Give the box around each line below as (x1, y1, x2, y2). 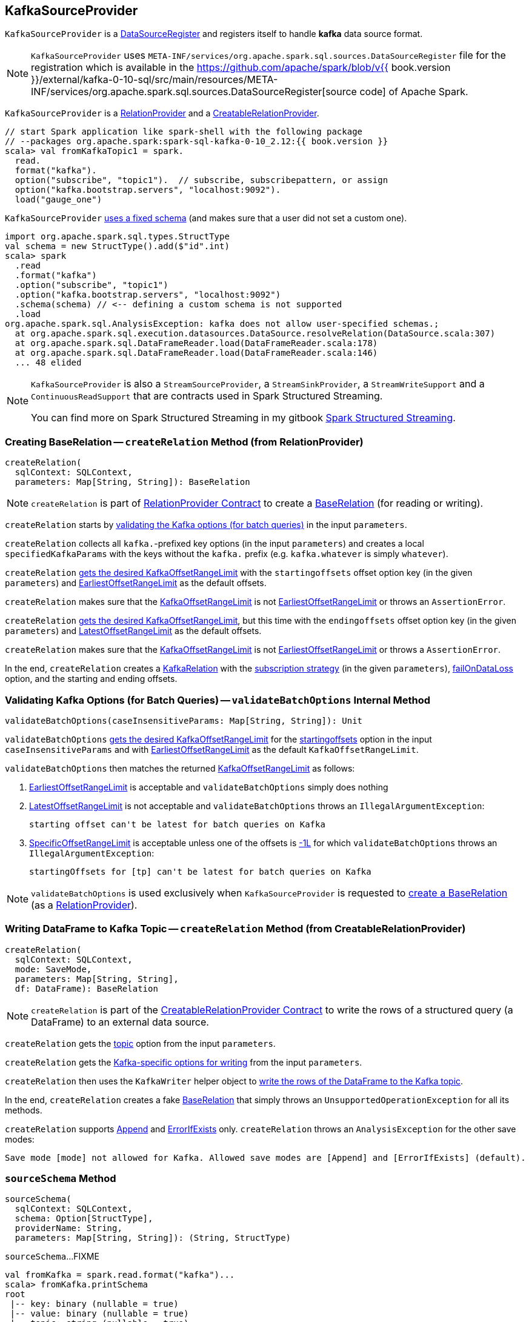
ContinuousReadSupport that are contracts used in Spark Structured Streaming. (31, 390, 383, 402)
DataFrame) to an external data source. (31, 1015, 209, 1028)
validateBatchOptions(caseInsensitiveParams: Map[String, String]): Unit (5, 715, 363, 726)
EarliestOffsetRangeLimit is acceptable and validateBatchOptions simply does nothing (29, 781, 388, 792)
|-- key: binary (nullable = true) (10, 1299, 179, 1309)
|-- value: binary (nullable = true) (10, 1309, 189, 1319)
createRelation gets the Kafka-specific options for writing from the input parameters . (5, 1057, 362, 1067)
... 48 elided (15, 358, 82, 368)
